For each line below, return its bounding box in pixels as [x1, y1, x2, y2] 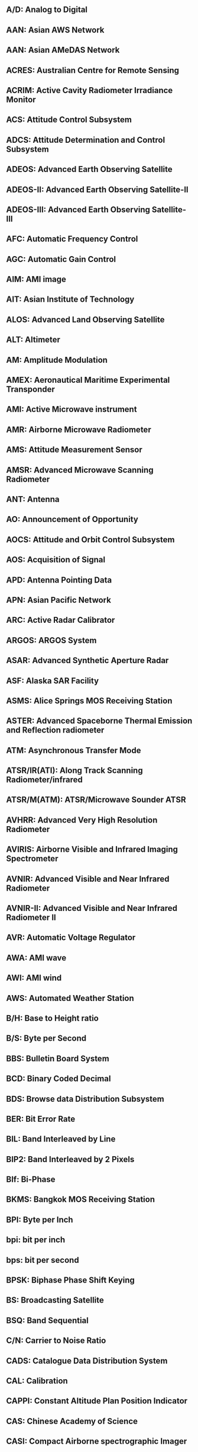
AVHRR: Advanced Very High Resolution [6, 815, 158, 825]
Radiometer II [6, 913, 56, 923]
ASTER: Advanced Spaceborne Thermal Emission [6, 716, 193, 726]
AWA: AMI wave [6, 952, 67, 962]
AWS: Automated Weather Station [6, 993, 134, 1003]
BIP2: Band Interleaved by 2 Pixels [6, 1154, 135, 1164]
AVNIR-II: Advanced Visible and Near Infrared [6, 903, 178, 913]
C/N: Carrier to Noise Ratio [6, 1336, 106, 1346]
